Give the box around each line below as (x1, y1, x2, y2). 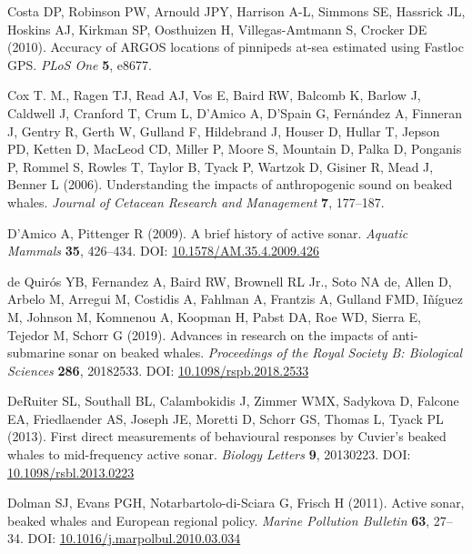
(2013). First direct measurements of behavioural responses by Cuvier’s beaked (7, 427, 447, 446)
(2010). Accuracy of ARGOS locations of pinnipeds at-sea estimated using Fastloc (7, 37, 464, 56)
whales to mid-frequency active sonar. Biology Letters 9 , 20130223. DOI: (7, 445, 411, 464)
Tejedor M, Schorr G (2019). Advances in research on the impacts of (7, 325, 388, 344)
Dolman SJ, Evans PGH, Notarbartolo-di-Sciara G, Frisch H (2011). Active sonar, (7, 493, 465, 512)
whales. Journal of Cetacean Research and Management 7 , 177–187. (7, 192, 385, 211)
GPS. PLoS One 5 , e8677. (7, 55, 152, 74)
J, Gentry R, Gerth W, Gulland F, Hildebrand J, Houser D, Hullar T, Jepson (7, 121, 440, 140)
